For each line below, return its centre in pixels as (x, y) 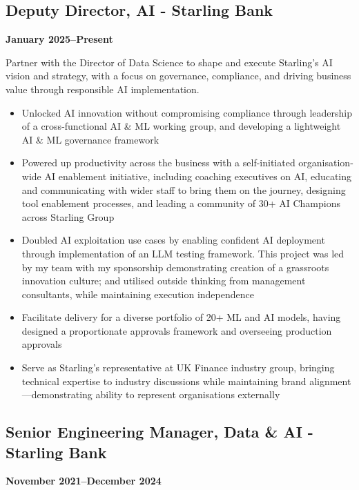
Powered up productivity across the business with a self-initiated (158, 163)
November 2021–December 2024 (84, 481)
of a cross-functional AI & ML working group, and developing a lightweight (181, 126)
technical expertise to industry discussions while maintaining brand (164, 381)
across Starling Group (68, 216)
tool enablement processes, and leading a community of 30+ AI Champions (181, 203)
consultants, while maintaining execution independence (138, 294)
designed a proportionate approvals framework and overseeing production (177, 330)
